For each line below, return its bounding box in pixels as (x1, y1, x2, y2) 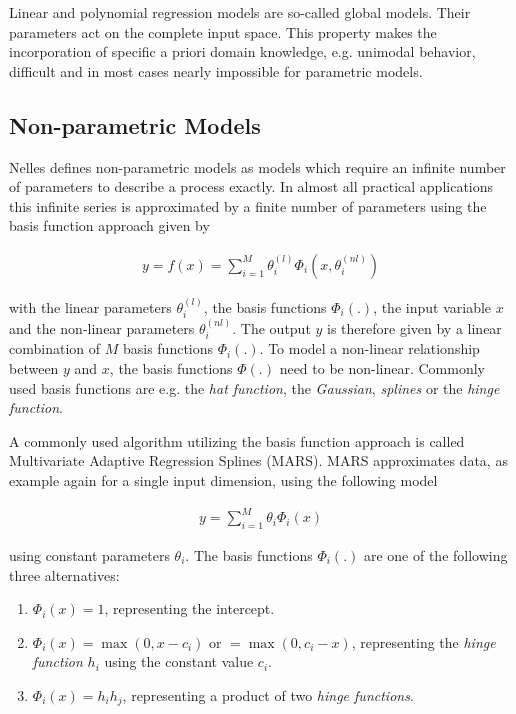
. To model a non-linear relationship (259, 338, 480, 359)
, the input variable (373, 296, 492, 317)
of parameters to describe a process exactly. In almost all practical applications (9, 176, 494, 197)
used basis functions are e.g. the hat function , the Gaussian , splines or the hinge (9, 377, 500, 398)
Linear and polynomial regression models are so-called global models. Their (9, 2, 471, 22)
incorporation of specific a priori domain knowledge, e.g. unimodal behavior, (9, 41, 476, 62)
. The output (232, 318, 311, 339)
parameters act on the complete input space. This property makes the (9, 21, 437, 42)
